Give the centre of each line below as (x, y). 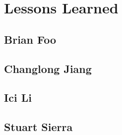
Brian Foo (30, 39)
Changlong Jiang (48, 68)
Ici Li (18, 98)
